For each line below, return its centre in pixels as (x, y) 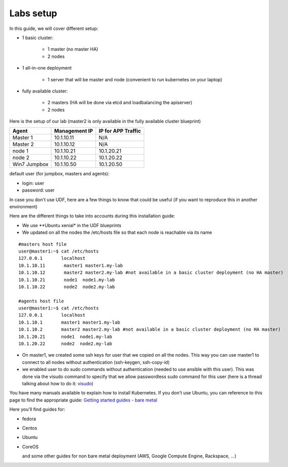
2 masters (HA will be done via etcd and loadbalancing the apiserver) (120, 103)
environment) (23, 207)
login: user (33, 183)
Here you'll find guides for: (37, 410)
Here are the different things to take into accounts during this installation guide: (92, 216)
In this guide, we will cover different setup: (54, 28)
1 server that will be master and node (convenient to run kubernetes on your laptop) (135, 79)
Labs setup (33, 13)
